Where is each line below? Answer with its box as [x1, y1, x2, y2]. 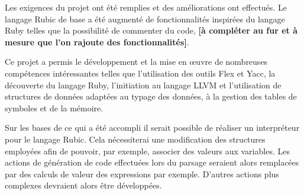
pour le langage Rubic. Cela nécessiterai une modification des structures [5, 133, 266, 145]
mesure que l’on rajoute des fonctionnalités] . [5, 35, 189, 48]
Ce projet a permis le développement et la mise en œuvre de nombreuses [5, 55, 268, 68]
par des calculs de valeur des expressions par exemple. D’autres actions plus [5, 167, 279, 180]
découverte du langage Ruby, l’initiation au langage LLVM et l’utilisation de [5, 78, 282, 91]
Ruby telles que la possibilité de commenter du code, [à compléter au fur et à [5, 24, 298, 37]
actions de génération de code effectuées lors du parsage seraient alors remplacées [5, 156, 299, 168]
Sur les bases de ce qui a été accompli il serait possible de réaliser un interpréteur [5, 121, 300, 134]
